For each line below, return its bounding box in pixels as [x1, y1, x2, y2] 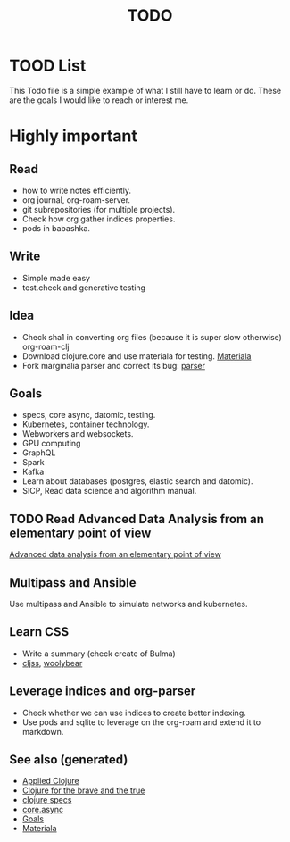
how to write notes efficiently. [21, 185, 132, 196]
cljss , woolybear [21, 657, 83, 668]
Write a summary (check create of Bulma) [21, 648, 176, 659]
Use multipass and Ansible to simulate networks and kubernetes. [9, 599, 248, 609]
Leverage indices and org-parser [9, 684, 196, 699]
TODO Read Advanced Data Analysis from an [9, 511, 265, 527]
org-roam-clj [21, 341, 70, 352]
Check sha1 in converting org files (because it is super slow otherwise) [21, 331, 283, 342]
